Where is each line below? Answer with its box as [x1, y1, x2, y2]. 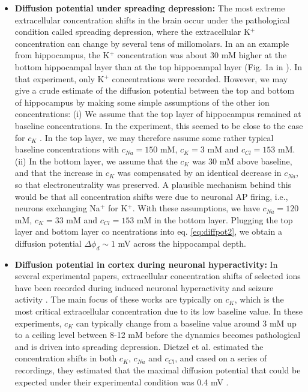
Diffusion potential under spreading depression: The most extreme [14, 2, 285, 14]
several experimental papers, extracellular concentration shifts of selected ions [14, 270, 301, 282]
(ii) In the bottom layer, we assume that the [14, 154, 178, 167]
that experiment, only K [14, 72, 104, 85]
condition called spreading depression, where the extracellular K [14, 25, 250, 38]
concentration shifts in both [14, 352, 117, 364]
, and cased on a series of [175, 352, 267, 364]
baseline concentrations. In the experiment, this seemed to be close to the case [14, 119, 303, 131]
